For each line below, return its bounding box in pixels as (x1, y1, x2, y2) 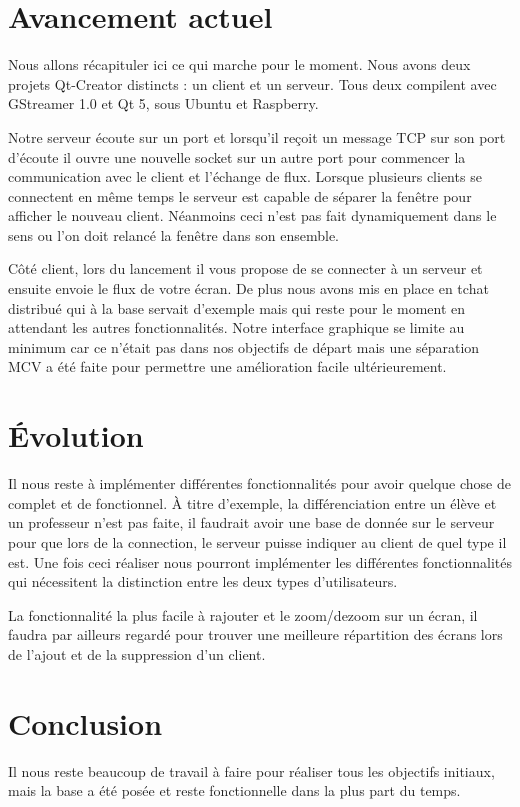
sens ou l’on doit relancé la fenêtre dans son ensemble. (8, 224, 339, 245)
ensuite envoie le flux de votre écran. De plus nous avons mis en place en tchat (8, 278, 489, 299)
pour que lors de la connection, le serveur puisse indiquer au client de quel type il (8, 531, 507, 552)
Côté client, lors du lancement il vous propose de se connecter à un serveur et (8, 258, 483, 279)
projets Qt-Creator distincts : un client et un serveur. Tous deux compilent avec (8, 73, 497, 94)
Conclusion (8, 702, 163, 743)
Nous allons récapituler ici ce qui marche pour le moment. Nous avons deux (8, 54, 471, 75)
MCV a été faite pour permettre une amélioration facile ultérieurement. (8, 356, 447, 377)
